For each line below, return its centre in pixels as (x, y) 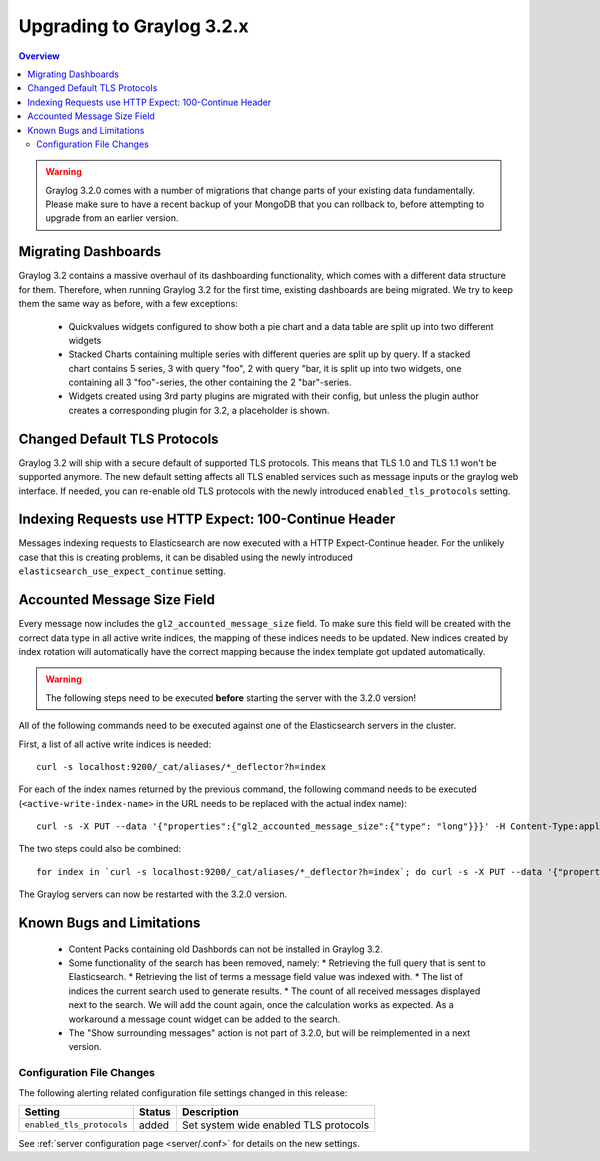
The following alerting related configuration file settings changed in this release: (183, 1092)
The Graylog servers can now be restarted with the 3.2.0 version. (153, 894)
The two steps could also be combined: (100, 849)
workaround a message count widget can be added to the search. (204, 1019)
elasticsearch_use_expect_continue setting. (122, 571)
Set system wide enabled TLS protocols (275, 1125)
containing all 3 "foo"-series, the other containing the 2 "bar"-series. (210, 382)
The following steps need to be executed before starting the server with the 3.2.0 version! (231, 697)
